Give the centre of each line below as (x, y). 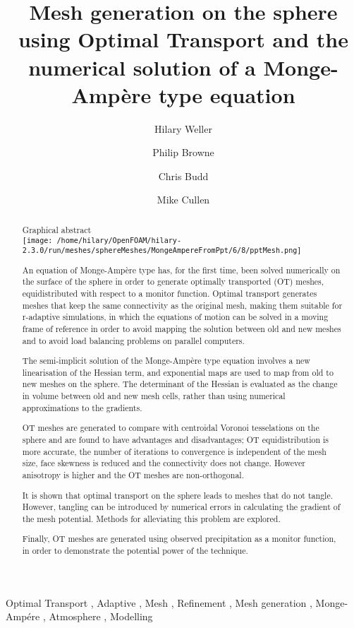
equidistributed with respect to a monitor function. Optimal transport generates (170, 293)
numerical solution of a (142, 67)
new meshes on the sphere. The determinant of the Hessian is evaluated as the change (180, 384)
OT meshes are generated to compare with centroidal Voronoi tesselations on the (171, 428)
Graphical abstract (57, 229)
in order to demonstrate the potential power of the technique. (135, 551)
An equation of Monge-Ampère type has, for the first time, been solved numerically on (181, 269)
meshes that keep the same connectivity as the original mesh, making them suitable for (182, 305)
